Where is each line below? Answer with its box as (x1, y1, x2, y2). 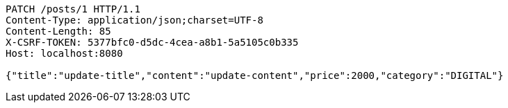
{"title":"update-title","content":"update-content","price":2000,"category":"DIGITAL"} (6, 70, 504, 81)
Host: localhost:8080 (6, 48, 123, 59)
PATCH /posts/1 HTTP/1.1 (6, 3, 140, 15)
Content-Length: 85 (6, 26, 111, 37)
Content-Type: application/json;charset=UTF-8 (6, 15, 263, 26)
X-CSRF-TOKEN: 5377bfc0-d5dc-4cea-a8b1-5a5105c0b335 (6, 37, 299, 48)
